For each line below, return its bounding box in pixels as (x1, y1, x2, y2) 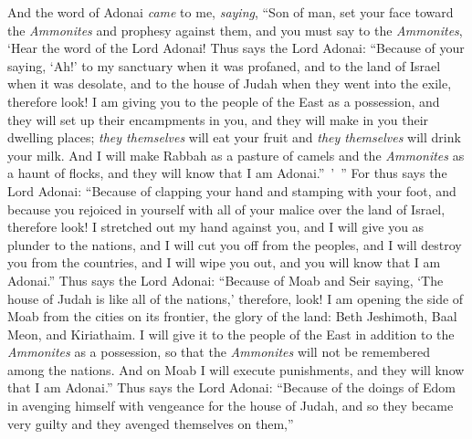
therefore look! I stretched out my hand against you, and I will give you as (7, 217, 425, 236)
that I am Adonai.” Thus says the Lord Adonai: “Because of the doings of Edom (7, 378, 456, 397)
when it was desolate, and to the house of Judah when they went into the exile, (7, 74, 452, 93)
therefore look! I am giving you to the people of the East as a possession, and (7, 91, 440, 110)
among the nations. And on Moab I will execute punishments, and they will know (7, 360, 465, 379)
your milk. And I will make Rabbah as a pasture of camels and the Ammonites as (7, 145, 465, 164)
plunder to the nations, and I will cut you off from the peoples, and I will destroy (7, 235, 462, 254)
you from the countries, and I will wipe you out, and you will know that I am (7, 253, 441, 272)
